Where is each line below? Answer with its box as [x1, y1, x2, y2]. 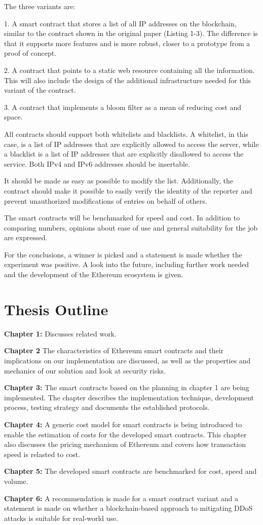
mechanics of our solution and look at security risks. [4, 365, 166, 376]
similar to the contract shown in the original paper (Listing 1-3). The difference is [4, 28, 258, 39]
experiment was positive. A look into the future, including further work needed [4, 259, 249, 270]
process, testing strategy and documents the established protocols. [4, 402, 210, 413]
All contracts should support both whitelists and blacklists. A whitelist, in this [4, 128, 248, 139]
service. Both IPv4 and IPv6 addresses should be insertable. [4, 158, 191, 169]
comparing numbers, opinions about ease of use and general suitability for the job [4, 222, 258, 233]
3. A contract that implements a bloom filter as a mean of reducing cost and [4, 101, 242, 112]
